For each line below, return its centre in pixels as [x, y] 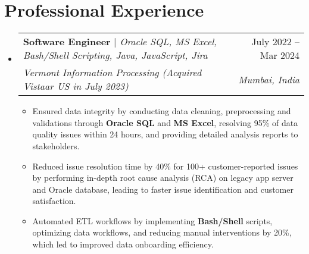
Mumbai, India [269, 79]
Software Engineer [67, 42]
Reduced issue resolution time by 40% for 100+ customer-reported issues [165, 166]
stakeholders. [56, 145]
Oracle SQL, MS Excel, [168, 42]
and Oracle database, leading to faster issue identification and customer [163, 189]
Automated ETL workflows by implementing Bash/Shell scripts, [152, 220]
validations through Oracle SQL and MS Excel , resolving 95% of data [165, 122]
